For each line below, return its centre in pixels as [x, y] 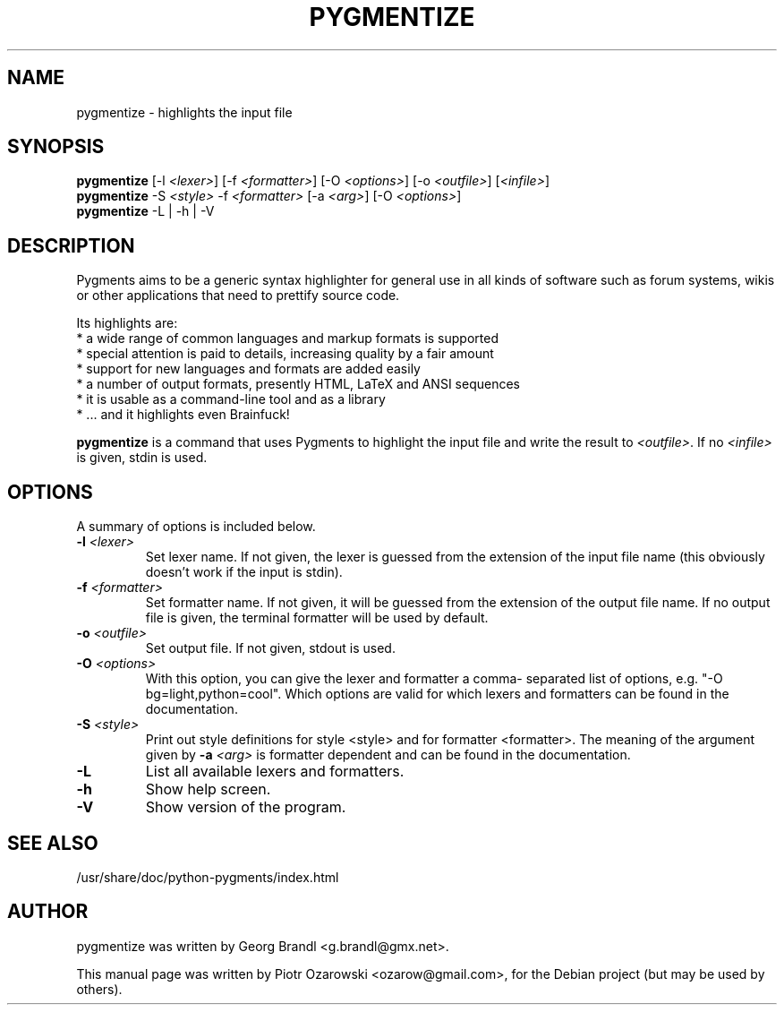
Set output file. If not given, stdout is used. [270, 648]
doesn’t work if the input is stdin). [244, 572]
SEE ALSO [53, 843]
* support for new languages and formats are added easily [248, 369]
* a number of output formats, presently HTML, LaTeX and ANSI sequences [298, 384]
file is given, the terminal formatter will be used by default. [317, 618]
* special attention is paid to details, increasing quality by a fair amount [285, 354]
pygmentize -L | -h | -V [145, 211]
